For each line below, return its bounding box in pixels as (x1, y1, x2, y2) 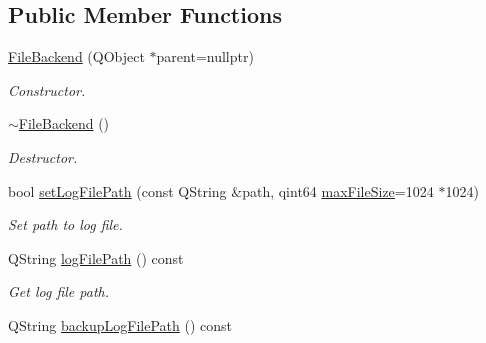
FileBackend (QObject (8, 46, 145, 67)
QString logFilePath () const (8, 247, 184, 268)
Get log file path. (8, 281, 110, 302)
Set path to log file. (8, 214, 123, 235)
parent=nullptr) (156, 46, 254, 67)
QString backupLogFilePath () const (8, 314, 232, 335)
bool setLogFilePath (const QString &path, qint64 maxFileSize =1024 (8, 180, 434, 201)
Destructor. (8, 146, 78, 167)
